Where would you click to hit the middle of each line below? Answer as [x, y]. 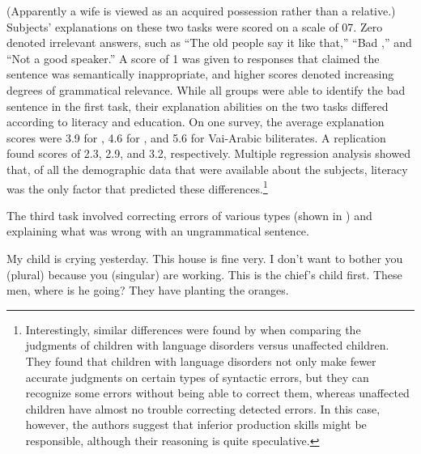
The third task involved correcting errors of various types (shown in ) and [189, 215]
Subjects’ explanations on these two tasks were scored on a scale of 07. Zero [195, 26]
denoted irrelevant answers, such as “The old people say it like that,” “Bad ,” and [209, 42]
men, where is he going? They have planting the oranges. [148, 290]
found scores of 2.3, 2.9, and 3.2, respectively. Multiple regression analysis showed [208, 153]
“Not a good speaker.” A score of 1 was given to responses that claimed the [193, 58]
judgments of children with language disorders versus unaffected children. [207, 345]
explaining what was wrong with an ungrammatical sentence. [158, 231]
